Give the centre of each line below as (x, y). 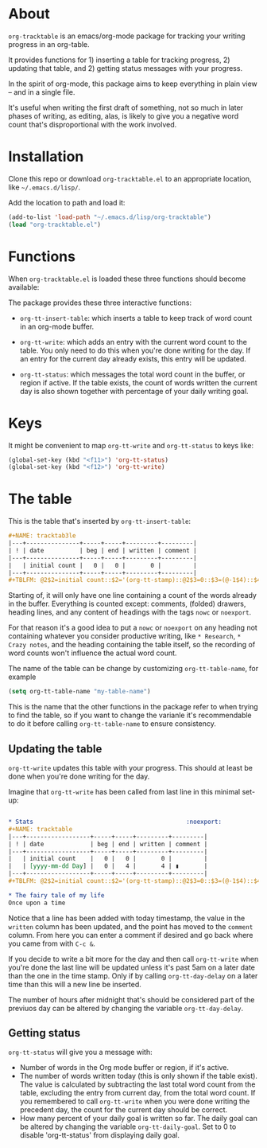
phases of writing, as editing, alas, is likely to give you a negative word (124, 115)
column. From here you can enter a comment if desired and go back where (131, 935)
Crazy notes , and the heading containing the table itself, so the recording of (132, 645)
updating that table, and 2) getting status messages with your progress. (126, 68)
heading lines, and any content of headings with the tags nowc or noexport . (130, 612)
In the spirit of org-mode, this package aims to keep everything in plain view (133, 84)
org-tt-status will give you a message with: (80, 1052)
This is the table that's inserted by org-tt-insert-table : (100, 521)
